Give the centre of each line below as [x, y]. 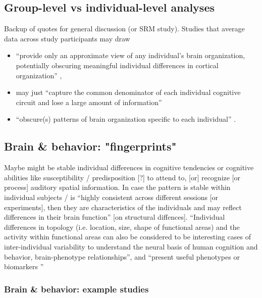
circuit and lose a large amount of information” [89, 102]
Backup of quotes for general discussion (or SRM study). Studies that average [124, 29]
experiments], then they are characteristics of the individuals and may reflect [123, 207]
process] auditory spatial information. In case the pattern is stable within [117, 187]
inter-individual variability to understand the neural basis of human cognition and [131, 246]
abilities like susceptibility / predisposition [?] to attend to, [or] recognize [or [122, 177]
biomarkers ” [24, 266]
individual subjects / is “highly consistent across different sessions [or [111, 197]
